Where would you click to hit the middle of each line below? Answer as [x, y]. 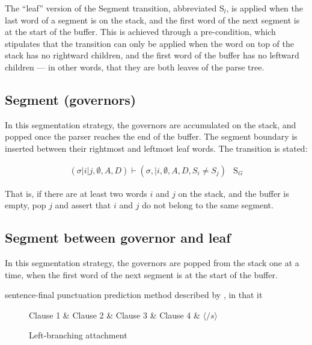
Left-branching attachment [78, 335]
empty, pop [26, 205]
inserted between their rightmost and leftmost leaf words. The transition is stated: [156, 148]
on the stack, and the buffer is [234, 193]
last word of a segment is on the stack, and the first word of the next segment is [152, 20]
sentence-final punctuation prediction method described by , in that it [134, 295]
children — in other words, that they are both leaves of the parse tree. [135, 67]
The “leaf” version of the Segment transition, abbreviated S [115, 8]
